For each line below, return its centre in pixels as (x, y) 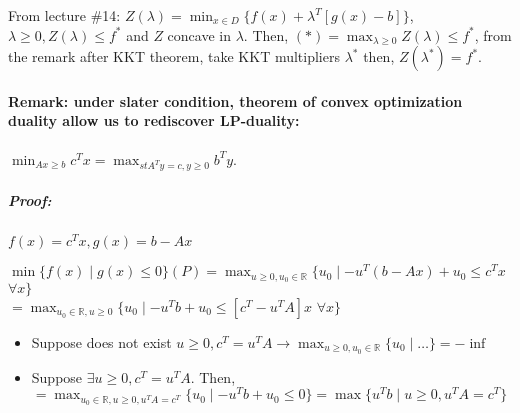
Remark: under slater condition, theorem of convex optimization (235, 100)
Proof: (30, 199)
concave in (199, 34)
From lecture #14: (64, 15)
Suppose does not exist (101, 341)
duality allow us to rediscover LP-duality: (154, 120)
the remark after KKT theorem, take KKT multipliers (174, 56)
